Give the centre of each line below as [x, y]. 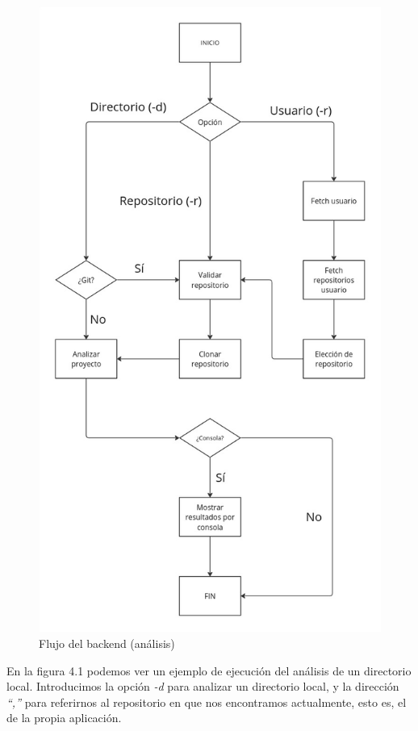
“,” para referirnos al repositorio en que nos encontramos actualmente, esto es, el [207, 702]
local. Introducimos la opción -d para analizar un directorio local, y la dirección [203, 686]
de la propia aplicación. [64, 718]
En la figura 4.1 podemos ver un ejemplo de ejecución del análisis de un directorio [209, 670]
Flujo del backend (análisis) [107, 643]
